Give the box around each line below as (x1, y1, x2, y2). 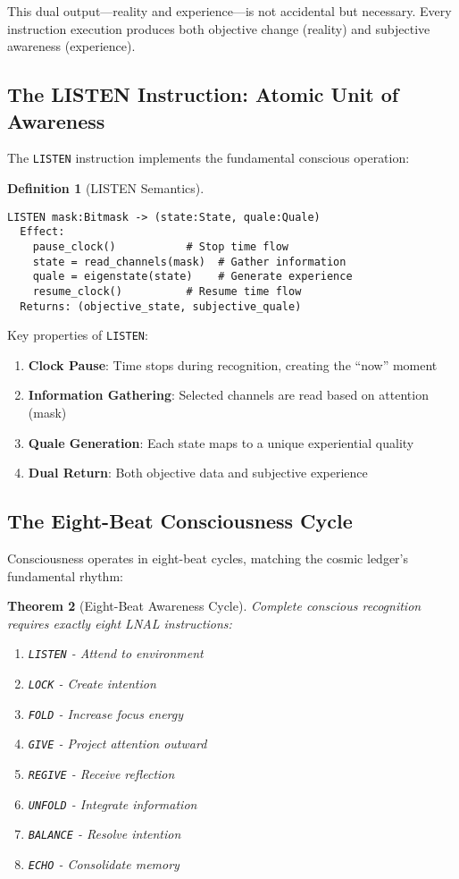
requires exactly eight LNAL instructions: (7, 613, 232, 632)
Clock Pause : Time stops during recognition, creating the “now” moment (28, 355, 438, 374)
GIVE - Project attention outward (28, 734, 207, 753)
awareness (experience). (7, 37, 136, 55)
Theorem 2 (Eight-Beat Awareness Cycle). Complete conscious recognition (7, 596, 421, 615)
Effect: (20, 225, 65, 239)
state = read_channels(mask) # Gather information (32, 255, 346, 268)
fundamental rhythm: (7, 566, 123, 585)
